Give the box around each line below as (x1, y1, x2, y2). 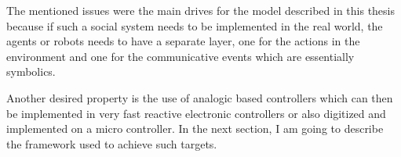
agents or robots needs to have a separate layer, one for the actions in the (6, 33, 360, 49)
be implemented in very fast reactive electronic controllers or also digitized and (6, 105, 386, 121)
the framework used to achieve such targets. (6, 135, 217, 152)
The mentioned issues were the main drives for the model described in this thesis (6, 2, 395, 18)
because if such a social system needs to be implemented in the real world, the (6, 17, 383, 34)
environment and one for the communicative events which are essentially (6, 48, 355, 64)
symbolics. (6, 63, 56, 80)
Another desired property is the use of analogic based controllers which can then (6, 89, 393, 105)
